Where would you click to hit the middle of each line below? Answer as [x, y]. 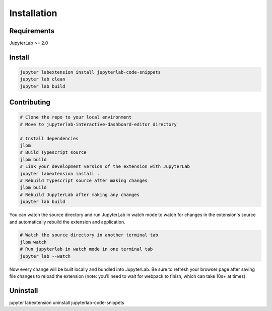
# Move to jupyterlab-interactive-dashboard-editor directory [98, 124]
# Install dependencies [49, 138]
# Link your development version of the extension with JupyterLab [105, 167]
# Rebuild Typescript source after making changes [84, 180]
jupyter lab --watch [45, 256]
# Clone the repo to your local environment [76, 117]
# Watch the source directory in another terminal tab [89, 235]
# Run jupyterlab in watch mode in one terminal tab [86, 249]
